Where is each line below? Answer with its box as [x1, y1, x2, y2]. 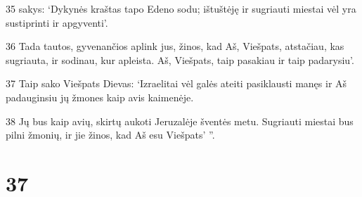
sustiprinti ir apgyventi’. [6, 15, 108, 30]
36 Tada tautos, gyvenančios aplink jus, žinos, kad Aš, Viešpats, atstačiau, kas [6, 39, 344, 53]
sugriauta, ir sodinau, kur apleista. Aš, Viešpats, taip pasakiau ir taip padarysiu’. [6, 52, 354, 67]
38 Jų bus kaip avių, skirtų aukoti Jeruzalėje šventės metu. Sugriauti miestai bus [6, 113, 354, 128]
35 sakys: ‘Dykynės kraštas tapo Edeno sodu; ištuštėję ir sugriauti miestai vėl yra [6, 1, 356, 15]
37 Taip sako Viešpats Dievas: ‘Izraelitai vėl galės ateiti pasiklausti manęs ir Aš [6, 76, 347, 91]
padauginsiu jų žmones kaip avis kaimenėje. [6, 89, 194, 104]
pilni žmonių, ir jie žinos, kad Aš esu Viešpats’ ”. [6, 127, 215, 142]
